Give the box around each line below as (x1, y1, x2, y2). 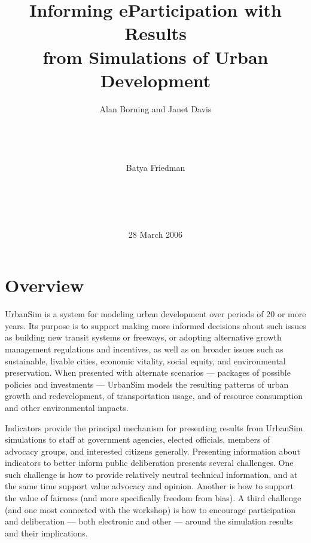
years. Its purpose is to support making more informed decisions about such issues (5, 319, 306, 332)
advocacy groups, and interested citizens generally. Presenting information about (5, 444, 300, 457)
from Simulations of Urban (42, 44, 269, 69)
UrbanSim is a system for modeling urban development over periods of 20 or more (5, 308, 306, 320)
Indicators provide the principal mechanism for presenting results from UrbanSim (5, 421, 303, 434)
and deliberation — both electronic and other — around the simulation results (5, 515, 293, 527)
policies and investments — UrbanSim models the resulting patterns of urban (5, 378, 289, 390)
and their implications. (5, 526, 88, 539)
